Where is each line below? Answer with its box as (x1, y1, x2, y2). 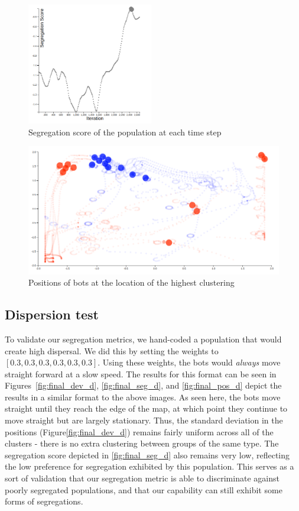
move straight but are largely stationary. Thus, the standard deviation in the (5, 414, 283, 426)
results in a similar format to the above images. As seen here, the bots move (5, 390, 281, 403)
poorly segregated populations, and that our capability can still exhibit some (5, 483, 282, 496)
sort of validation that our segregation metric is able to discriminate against (5, 472, 279, 484)
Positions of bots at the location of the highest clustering (28, 276, 235, 289)
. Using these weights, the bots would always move (97, 356, 281, 368)
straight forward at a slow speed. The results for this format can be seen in (5, 367, 277, 380)
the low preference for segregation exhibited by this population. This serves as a (5, 460, 294, 473)
